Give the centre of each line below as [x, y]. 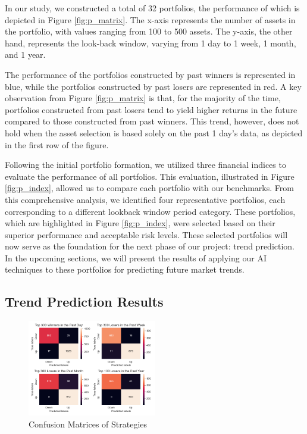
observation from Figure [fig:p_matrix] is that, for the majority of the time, [143, 98]
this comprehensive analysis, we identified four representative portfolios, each [145, 199]
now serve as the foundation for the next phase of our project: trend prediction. [150, 246]
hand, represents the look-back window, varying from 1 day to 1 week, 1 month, [151, 43]
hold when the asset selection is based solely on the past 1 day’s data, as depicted [154, 132]
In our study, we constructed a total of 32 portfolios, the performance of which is [152, 8]
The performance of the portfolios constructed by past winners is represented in [150, 74]
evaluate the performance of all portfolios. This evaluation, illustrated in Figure [150, 176]
